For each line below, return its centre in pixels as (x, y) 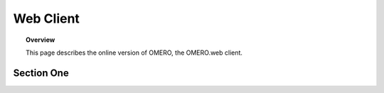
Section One (41, 73)
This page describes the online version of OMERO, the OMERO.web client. (134, 53)
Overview (41, 40)
